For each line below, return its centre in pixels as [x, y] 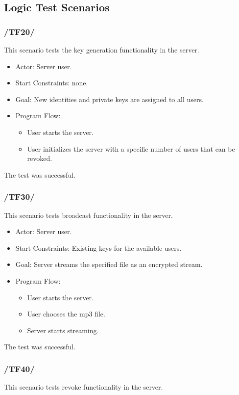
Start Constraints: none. [52, 83]
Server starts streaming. [63, 330]
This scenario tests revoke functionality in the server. [84, 387]
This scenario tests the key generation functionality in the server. [102, 50]
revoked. [40, 158]
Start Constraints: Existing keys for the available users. [98, 248]
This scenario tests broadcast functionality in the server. [88, 215]
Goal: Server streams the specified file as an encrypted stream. [109, 264]
